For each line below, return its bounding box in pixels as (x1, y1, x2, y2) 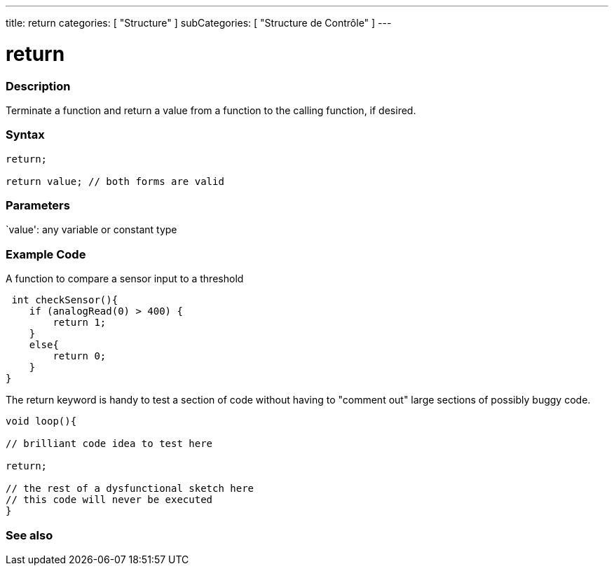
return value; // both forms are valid (6, 175, 224, 187)
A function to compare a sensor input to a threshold (6, 273, 244, 285)
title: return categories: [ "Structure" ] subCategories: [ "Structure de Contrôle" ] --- (6, 17, 392, 29)
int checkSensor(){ (11, 294, 118, 306)
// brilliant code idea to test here (6, 438, 213, 450)
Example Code (6, 247, 86, 261)
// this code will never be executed (6, 494, 213, 506)
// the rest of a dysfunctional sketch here (6, 483, 254, 495)
